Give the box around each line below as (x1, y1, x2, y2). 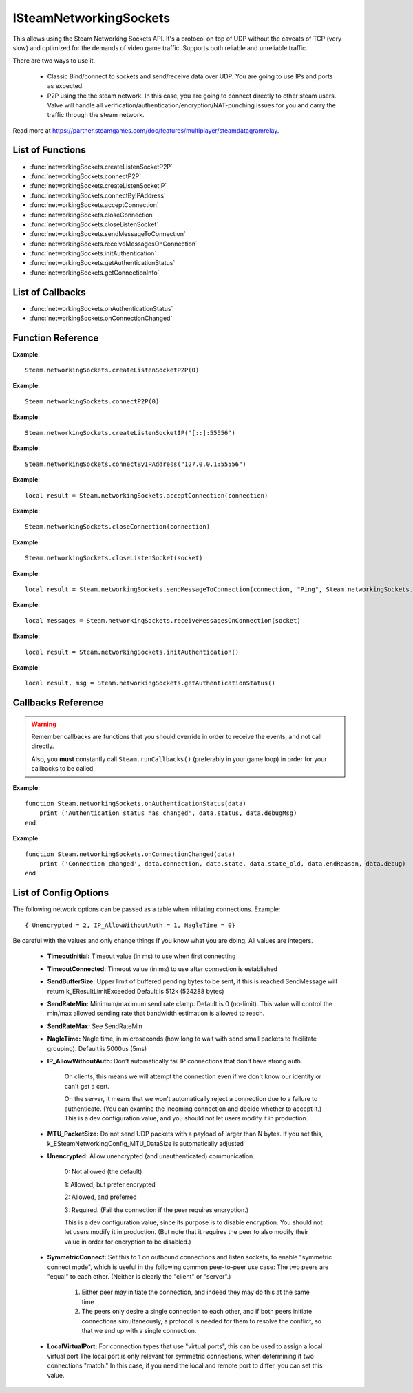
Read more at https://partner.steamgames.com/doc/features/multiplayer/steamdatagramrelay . (12, 126, 279, 134)
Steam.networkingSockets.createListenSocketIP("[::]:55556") (25, 429, 235, 437)
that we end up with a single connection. (81, 1326, 197, 1334)
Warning (31, 720, 56, 728)
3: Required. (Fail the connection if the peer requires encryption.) (64, 1205, 249, 1214)
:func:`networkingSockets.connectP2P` (30, 172, 141, 180)
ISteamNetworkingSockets (12, 10, 171, 25)
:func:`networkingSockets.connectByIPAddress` (30, 191, 167, 200)
